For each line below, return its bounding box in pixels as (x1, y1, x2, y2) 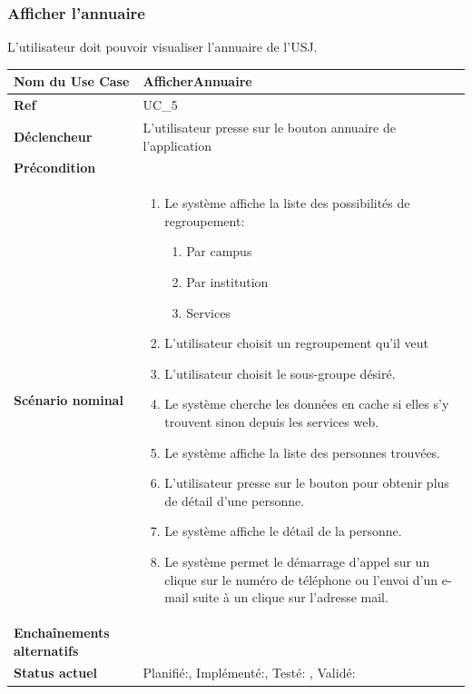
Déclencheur (14, 126, 93, 145)
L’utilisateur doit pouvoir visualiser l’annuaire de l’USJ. (7, 37, 318, 56)
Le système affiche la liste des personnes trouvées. (164, 442, 441, 461)
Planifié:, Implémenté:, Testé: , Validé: (143, 663, 356, 682)
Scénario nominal (14, 391, 123, 410)
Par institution (186, 273, 269, 292)
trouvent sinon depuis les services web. (164, 412, 379, 431)
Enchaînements (14, 623, 110, 642)
